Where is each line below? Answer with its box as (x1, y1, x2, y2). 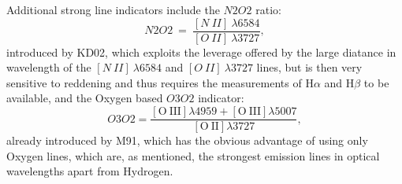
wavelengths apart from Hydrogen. (6, 163, 173, 179)
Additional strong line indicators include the (6, 2, 220, 17)
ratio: (255, 2, 281, 17)
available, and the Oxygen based (6, 90, 163, 106)
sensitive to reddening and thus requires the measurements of (6, 74, 302, 90)
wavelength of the (6, 59, 91, 75)
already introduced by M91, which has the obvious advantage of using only (6, 132, 368, 149)
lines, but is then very (256, 59, 363, 75)
